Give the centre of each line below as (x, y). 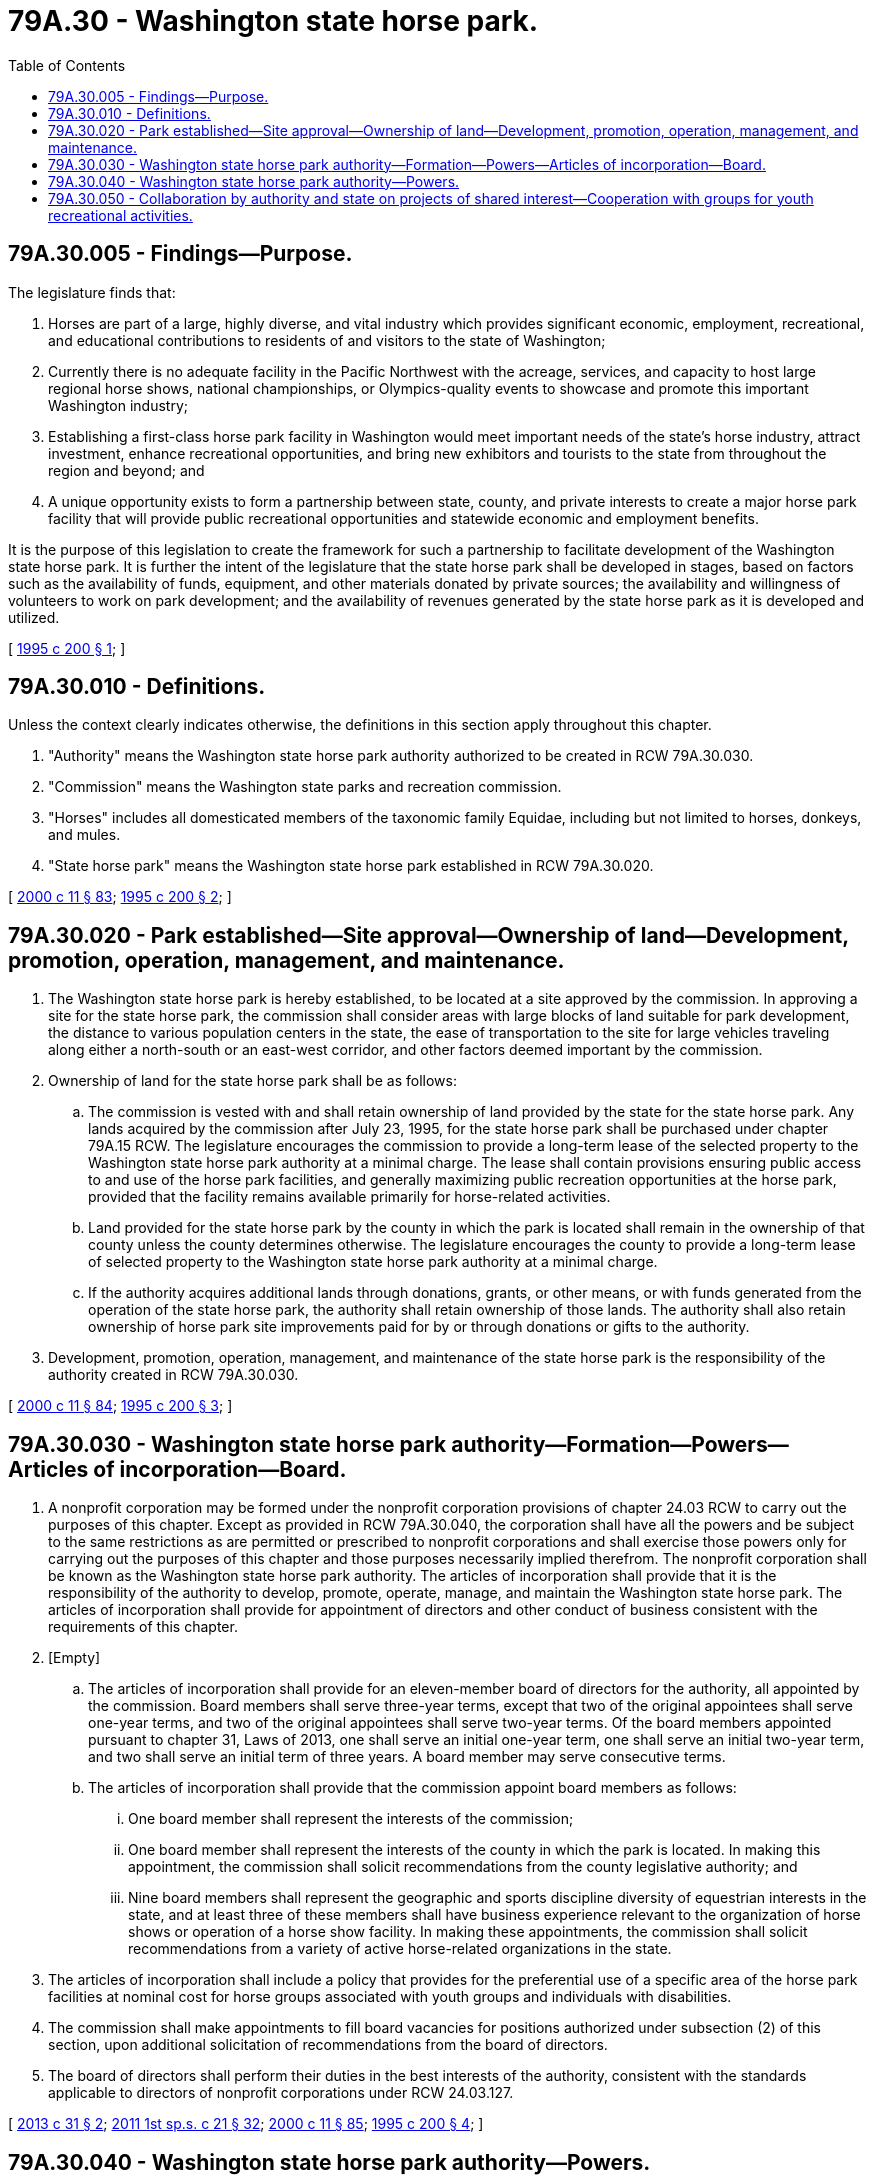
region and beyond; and (126, 470)
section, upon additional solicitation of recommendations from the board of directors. (328, 2045)
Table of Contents (67, 65)
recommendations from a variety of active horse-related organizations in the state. (400, 1949)
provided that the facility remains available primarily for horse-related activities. (349, 1197)
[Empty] (74, 1658)
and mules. (84, 835)
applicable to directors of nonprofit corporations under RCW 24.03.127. (281, 2093)
